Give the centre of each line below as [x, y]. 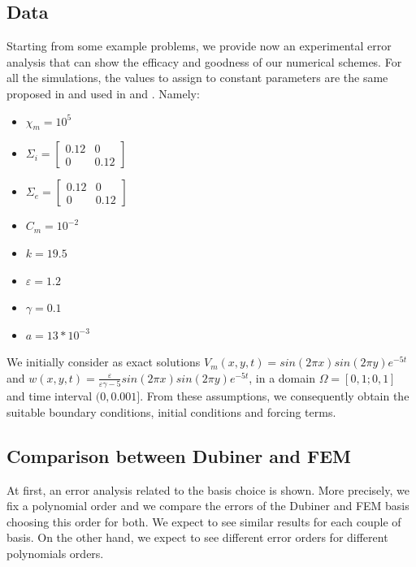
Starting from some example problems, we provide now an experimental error [199, 46]
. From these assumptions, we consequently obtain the [275, 396]
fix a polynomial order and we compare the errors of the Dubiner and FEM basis [208, 506]
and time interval [50, 396]
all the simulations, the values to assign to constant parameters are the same [197, 78]
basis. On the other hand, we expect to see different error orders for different [197, 537]
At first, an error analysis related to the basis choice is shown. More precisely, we [208, 489]
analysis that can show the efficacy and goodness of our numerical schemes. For [204, 61]
